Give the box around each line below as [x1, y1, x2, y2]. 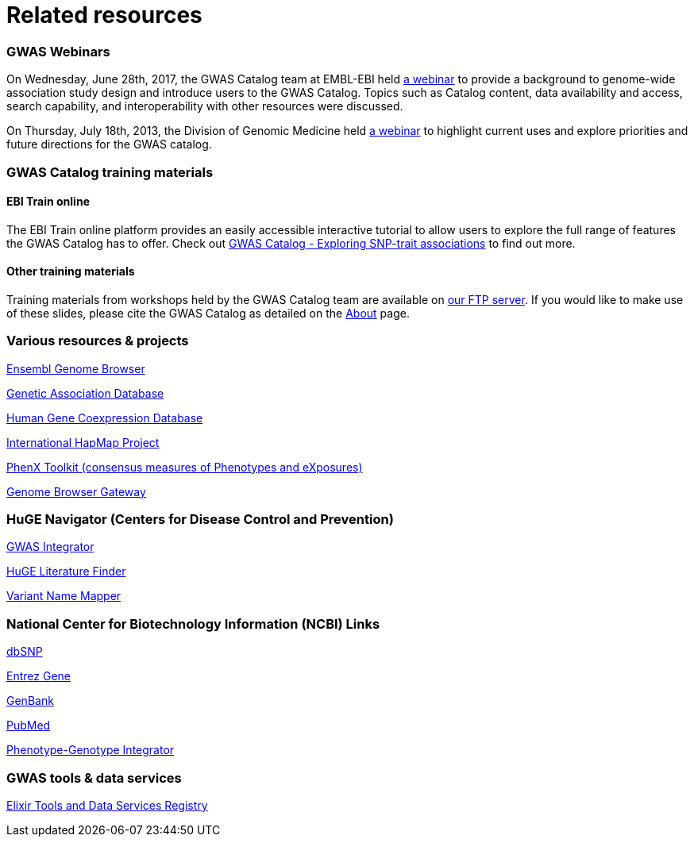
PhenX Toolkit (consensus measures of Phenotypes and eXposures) [6, 460, 363, 474]
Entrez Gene [6, 669, 71, 683]
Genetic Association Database [6, 386, 164, 400]
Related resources [6, 2, 202, 29]
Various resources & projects [6, 333, 189, 349]
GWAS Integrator [6, 540, 94, 554]
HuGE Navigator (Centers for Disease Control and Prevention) [6, 511, 394, 528]
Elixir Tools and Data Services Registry [6, 798, 208, 812]
